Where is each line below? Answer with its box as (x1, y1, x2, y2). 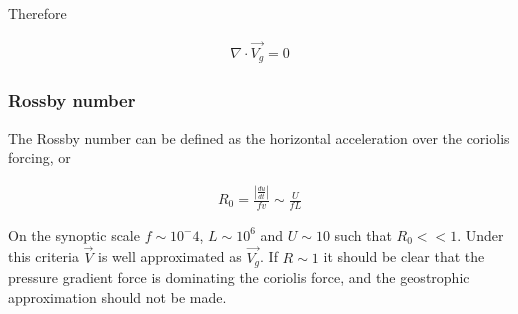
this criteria (8, 246, 79, 267)
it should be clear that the (323, 246, 485, 267)
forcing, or (8, 147, 71, 168)
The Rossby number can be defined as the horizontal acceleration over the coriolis (8, 127, 510, 148)
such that (334, 224, 392, 245)
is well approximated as (98, 246, 242, 267)
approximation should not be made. (8, 286, 227, 307)
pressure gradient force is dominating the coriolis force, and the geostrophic (8, 267, 470, 288)
